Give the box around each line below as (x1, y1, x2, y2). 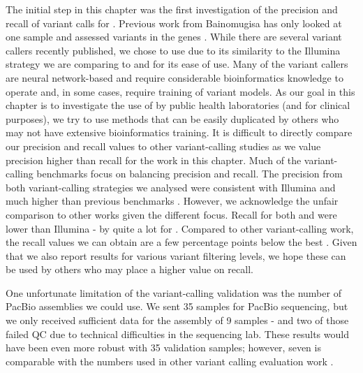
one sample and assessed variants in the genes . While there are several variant (6, 29, 342, 44)
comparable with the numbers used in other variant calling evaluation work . (6, 353, 334, 368)
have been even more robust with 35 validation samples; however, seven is (6, 340, 321, 355)
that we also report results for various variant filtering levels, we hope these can (6, 248, 346, 263)
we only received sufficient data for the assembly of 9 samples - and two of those (6, 313, 349, 328)
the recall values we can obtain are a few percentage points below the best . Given (6, 235, 357, 249)
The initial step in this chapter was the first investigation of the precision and (6, 2, 338, 16)
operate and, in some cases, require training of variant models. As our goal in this (6, 84, 355, 98)
